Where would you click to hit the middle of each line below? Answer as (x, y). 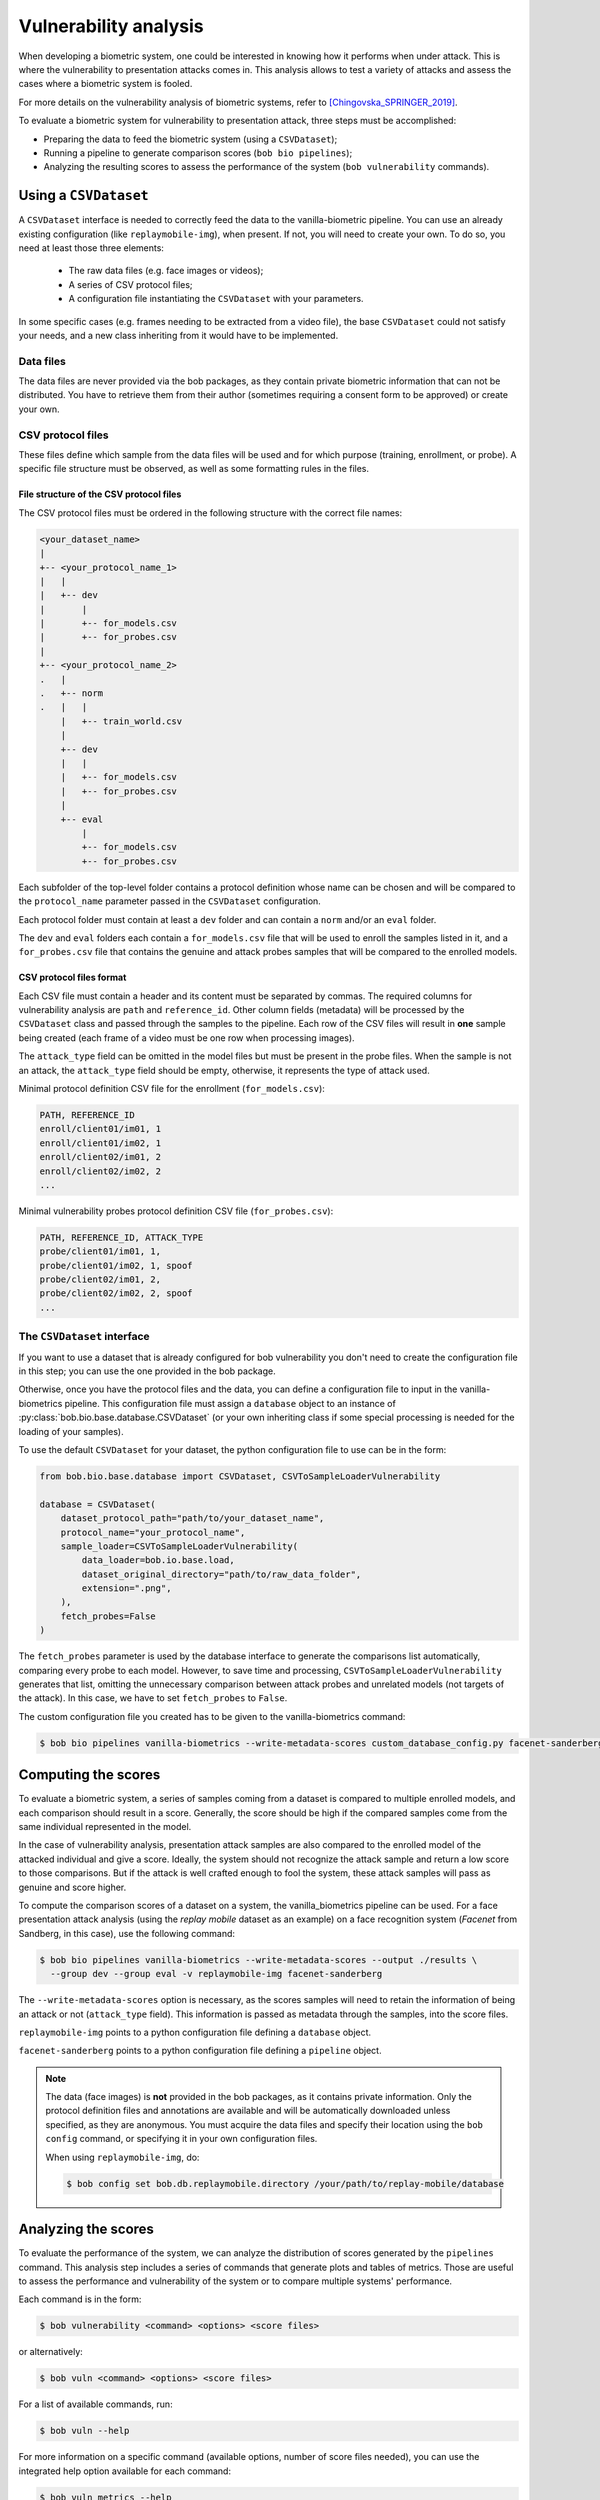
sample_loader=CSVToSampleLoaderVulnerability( (179, 1546)
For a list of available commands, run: (96, 2404)
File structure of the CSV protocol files (100, 494)
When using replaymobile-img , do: (122, 2157)
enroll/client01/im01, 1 (100, 1129)
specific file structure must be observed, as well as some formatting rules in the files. (194, 469)
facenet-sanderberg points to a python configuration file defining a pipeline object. (200, 2051)
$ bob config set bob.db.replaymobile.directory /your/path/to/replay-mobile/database (285, 2183)
